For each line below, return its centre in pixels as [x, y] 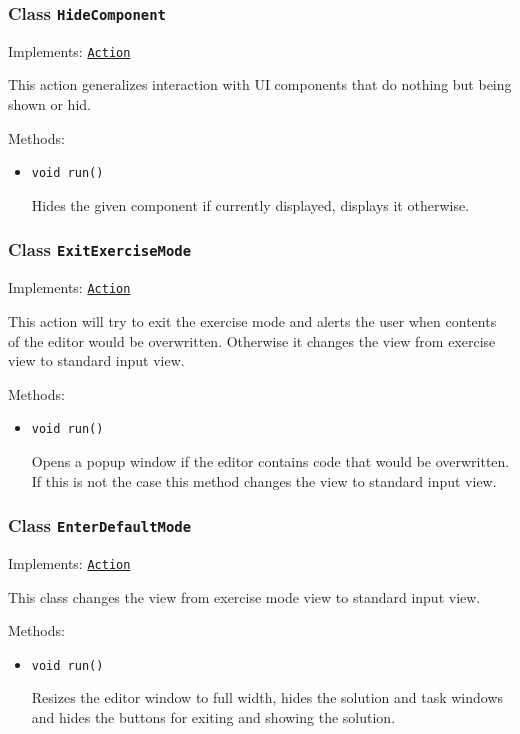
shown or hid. [49, 104]
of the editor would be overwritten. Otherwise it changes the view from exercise [252, 340]
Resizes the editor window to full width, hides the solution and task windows [267, 697]
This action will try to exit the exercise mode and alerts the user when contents [252, 320]
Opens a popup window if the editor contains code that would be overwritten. [270, 460]
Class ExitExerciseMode [100, 249]
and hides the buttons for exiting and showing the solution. [213, 717]
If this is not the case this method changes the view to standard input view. [264, 480]
